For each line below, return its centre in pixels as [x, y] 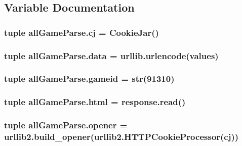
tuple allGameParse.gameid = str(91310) [89, 79]
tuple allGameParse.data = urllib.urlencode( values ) [111, 55]
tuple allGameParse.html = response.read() [95, 102]
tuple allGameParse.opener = [66, 125]
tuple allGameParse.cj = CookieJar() [82, 32]
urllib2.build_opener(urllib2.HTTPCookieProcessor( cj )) [122, 136]
